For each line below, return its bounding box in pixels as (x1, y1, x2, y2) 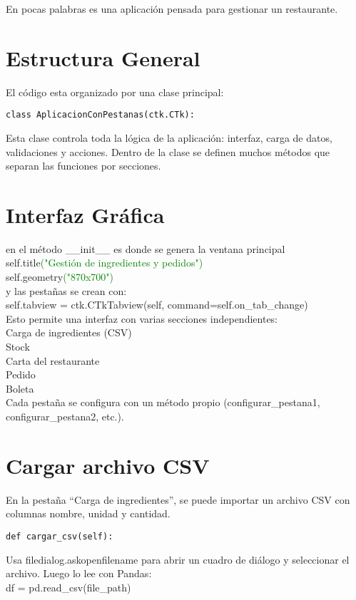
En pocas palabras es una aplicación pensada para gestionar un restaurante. (6, 1, 338, 16)
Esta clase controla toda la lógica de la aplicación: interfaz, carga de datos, (6, 130, 332, 145)
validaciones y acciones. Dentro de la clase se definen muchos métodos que (6, 144, 330, 159)
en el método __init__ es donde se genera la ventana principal (6, 241, 285, 256)
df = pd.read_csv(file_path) (6, 579, 131, 594)
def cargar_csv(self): (6, 531, 113, 542)
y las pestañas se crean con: (6, 283, 127, 298)
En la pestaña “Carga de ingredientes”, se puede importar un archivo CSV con (6, 492, 350, 507)
